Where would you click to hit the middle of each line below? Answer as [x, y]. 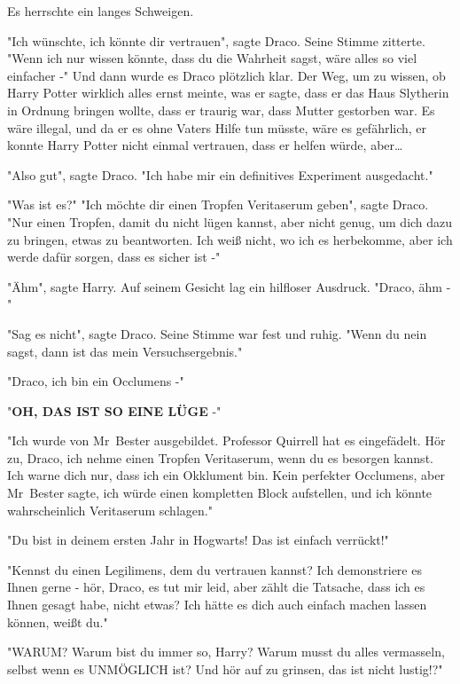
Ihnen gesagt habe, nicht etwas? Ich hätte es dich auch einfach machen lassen [217, 605]
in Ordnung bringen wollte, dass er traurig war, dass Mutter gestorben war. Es [221, 110]
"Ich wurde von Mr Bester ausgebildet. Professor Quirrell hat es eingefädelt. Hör [226, 440]
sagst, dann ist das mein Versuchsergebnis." [125, 351]
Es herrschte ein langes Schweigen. [101, 11]
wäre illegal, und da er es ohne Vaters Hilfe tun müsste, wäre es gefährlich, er [217, 127]
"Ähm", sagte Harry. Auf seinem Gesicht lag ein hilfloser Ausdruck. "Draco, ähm [225, 286]
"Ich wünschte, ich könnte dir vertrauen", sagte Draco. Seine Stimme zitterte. [216, 40]
